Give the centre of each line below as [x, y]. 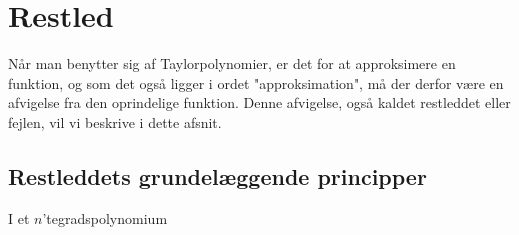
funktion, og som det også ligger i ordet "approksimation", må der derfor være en [256, 82]
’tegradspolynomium [105, 217]
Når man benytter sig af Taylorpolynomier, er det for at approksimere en [232, 63]
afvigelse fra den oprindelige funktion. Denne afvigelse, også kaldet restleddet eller [259, 102]
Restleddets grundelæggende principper [217, 175]
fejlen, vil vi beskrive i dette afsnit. [115, 121]
